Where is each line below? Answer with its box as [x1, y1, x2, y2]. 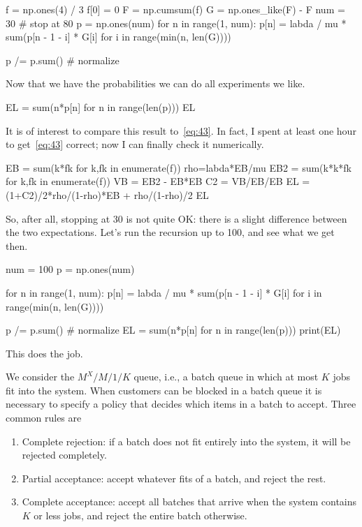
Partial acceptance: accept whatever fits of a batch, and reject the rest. [22, 470, 326, 485]
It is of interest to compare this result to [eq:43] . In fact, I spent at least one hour [6, 123, 356, 138]
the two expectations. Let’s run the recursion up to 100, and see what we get [6, 225, 335, 239]
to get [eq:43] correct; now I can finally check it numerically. [6, 137, 264, 151]
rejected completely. [22, 447, 107, 462]
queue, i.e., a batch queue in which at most [133, 369, 319, 384]
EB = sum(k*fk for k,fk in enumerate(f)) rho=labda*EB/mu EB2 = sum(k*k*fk [6, 160, 352, 175]
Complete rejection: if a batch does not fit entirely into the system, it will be [22, 433, 351, 448]
